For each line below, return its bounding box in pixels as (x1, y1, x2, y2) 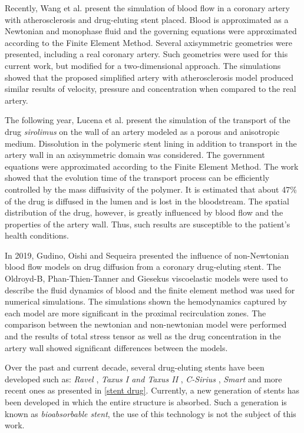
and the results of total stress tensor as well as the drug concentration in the (5, 330, 281, 342)
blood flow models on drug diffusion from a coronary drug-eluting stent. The (5, 260, 281, 273)
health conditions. (5, 229, 69, 242)
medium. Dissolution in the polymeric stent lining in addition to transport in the (5, 137, 297, 149)
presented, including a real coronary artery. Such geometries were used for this (5, 48, 288, 60)
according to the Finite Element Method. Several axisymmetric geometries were (5, 36, 292, 48)
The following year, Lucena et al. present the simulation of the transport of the (5, 114, 290, 126)
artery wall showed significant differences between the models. (5, 341, 228, 353)
